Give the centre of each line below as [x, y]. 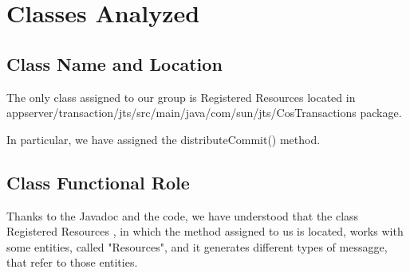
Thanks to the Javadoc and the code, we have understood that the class [183, 215]
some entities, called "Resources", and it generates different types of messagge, [197, 246]
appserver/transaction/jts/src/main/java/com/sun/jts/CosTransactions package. [204, 113]
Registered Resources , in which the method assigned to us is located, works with [205, 231]
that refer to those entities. [72, 262]
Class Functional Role [98, 182]
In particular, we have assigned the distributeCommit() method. [164, 139]
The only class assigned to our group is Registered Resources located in [181, 97]
